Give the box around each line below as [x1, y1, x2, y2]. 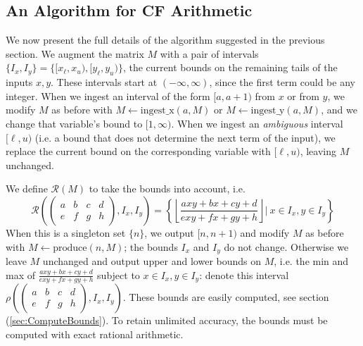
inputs [6, 75, 33, 89]
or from [287, 88, 319, 103]
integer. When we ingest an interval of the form [6, 88, 210, 103]
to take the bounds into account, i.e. [89, 181, 246, 196]
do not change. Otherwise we [224, 239, 349, 254]
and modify [240, 225, 290, 240]
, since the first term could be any [209, 75, 355, 89]
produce [53, 242, 87, 253]
